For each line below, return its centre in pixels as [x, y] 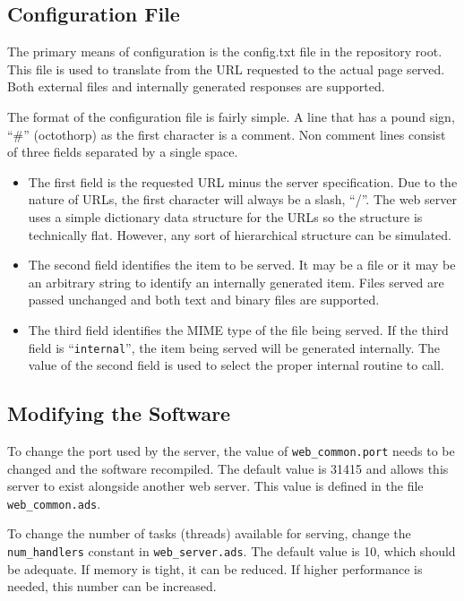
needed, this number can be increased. [112, 586]
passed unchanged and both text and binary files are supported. [204, 300]
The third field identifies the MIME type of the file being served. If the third [238, 329]
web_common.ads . [54, 503]
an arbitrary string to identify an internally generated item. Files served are [236, 282]
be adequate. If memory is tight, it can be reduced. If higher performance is [215, 568]
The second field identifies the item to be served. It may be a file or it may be [242, 265]
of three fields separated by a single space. [123, 152]
